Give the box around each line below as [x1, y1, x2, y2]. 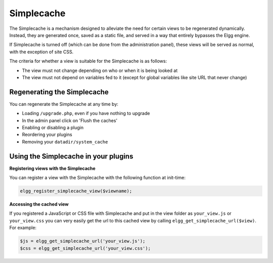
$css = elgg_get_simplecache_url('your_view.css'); [20, 245, 151, 251]
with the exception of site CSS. [9, 49, 74, 55]
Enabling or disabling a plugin [22, 124, 83, 130]
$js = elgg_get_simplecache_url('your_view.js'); [20, 238, 146, 244]
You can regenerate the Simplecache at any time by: [9, 101, 119, 107]
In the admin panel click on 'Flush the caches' [22, 117, 118, 124]
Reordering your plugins [22, 132, 73, 138]
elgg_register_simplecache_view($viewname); [20, 188, 132, 194]
